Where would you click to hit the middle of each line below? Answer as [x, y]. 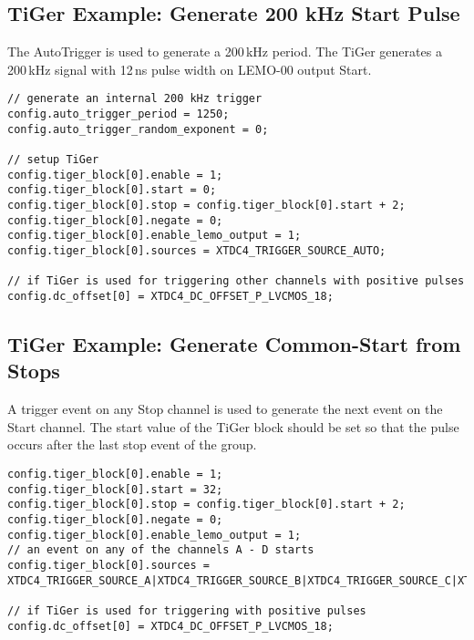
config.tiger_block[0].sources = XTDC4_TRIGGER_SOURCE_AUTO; [197, 250]
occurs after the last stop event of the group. [132, 444]
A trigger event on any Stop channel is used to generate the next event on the [225, 409]
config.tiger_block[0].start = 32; [115, 489]
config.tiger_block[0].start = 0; [112, 190]
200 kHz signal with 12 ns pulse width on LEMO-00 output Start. [190, 69]
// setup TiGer [53, 160]
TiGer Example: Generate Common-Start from [234, 343]
